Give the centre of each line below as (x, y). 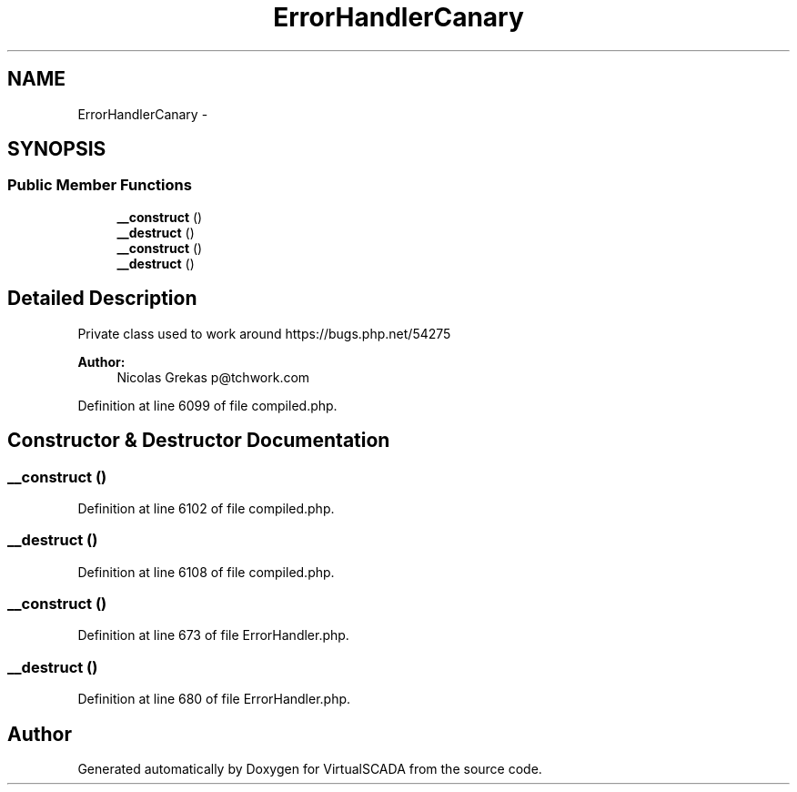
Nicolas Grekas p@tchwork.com (213, 377)
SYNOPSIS (57, 149)
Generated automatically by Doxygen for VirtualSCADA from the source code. (310, 768)
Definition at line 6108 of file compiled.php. (206, 572)
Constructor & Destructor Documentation (199, 441)
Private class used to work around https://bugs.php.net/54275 (264, 333)
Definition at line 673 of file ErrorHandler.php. (213, 635)
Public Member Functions (100, 185)
